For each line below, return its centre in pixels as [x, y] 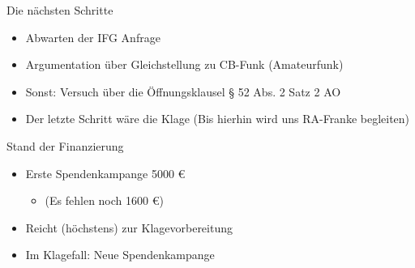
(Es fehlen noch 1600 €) [104, 200]
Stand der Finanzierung [65, 145]
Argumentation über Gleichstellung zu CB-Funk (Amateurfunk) [184, 64]
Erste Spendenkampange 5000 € [105, 173]
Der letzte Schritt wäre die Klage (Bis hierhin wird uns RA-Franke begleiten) [218, 119]
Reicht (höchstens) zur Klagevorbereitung [129, 227]
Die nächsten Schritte [60, 10]
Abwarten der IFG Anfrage [93, 37]
